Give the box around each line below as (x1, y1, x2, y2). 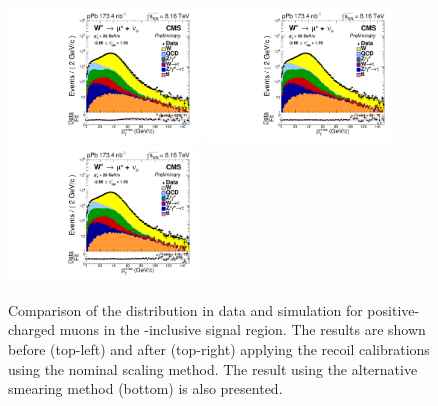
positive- (367, 299, 420, 320)
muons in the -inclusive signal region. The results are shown (59, 319, 426, 340)
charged (8, 319, 56, 340)
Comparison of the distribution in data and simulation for (8, 299, 363, 320)
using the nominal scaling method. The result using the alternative (8, 358, 418, 379)
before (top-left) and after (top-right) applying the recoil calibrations (8, 339, 430, 360)
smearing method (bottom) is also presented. (8, 378, 283, 399)
